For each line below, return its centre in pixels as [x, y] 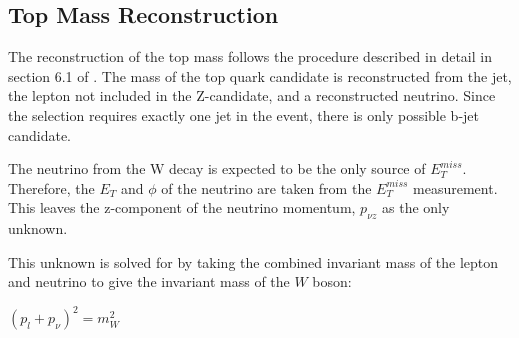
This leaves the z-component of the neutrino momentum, [182, 207]
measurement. [455, 187]
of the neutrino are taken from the [266, 187]
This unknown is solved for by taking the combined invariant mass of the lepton [253, 261]
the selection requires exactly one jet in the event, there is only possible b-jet [244, 114]
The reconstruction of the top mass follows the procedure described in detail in [250, 56]
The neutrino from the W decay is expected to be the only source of [217, 168]
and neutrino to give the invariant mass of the [149, 281]
